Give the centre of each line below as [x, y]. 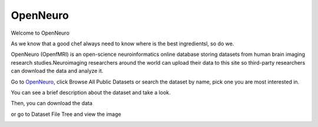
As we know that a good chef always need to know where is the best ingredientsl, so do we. [122, 44]
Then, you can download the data [52, 103]
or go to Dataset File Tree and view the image [66, 114]
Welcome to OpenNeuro [40, 33]
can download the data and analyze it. [57, 71]
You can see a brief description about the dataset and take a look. [91, 92]
